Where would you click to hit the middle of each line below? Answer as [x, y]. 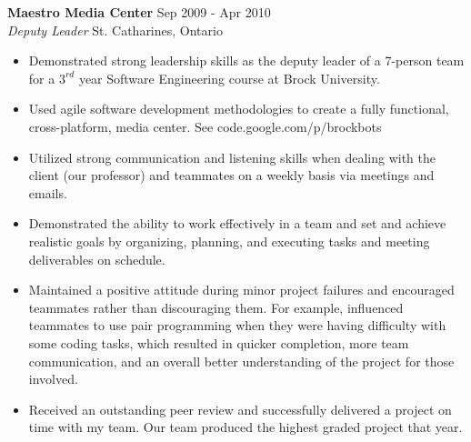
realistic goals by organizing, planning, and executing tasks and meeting [229, 241]
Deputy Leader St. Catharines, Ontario [115, 30]
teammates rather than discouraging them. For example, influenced [216, 307]
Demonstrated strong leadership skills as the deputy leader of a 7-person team [246, 60]
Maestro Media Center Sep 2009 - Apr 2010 [139, 12]
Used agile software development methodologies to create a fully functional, [239, 109]
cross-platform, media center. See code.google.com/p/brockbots [205, 126]
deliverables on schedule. [97, 259]
